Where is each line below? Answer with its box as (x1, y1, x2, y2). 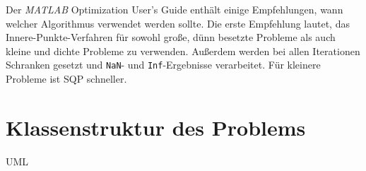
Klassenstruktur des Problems (6, 112, 306, 141)
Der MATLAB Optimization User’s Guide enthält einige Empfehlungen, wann (6, 2, 343, 16)
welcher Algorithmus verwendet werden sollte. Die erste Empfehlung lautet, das (6, 16, 350, 30)
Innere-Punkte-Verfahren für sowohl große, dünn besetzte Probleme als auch (6, 30, 336, 45)
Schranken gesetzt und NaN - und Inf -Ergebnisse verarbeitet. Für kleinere (6, 57, 321, 72)
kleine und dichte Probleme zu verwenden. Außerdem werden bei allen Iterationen (6, 43, 360, 58)
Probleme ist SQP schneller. (6, 71, 127, 86)
